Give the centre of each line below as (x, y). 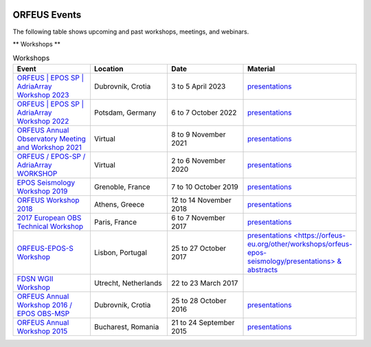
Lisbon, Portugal (121, 252)
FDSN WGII (35, 278)
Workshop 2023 (43, 95)
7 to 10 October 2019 (204, 187)
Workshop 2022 (43, 121)
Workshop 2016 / (44, 304)
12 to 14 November (201, 200)
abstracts (263, 269)
